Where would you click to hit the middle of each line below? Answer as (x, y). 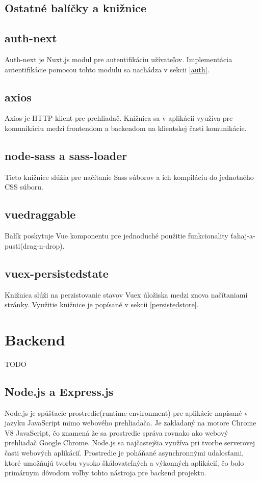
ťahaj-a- (243, 236)
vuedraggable (40, 214)
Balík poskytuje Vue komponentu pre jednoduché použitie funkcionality (116, 236)
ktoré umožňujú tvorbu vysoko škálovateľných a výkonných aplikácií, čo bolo (124, 462)
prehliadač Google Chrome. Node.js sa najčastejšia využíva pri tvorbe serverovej (130, 443)
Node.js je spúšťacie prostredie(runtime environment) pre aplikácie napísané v (126, 412)
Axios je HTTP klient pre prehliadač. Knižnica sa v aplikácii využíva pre (119, 118)
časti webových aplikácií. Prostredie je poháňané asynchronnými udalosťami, (124, 453)
